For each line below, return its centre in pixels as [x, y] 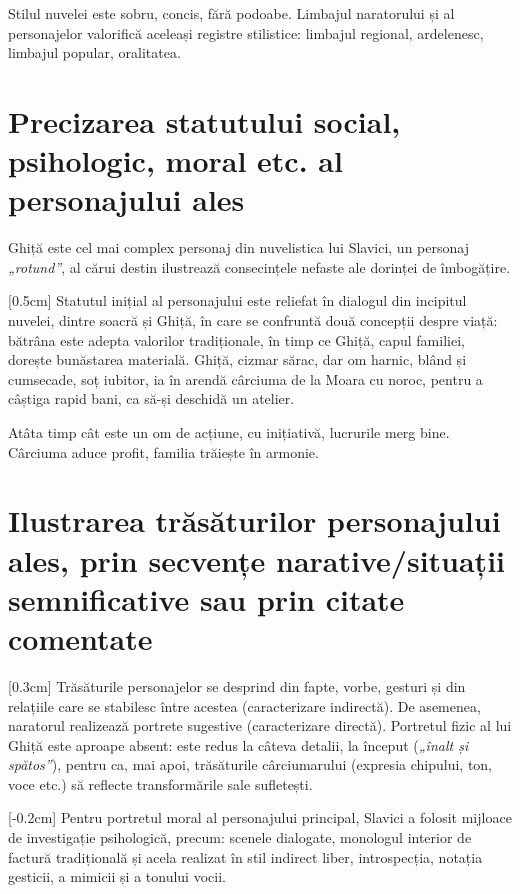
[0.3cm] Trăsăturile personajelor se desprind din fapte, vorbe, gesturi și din [237, 685]
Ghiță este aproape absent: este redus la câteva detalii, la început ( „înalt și [238, 744]
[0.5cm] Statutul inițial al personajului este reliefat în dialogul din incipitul [237, 300]
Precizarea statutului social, [204, 120]
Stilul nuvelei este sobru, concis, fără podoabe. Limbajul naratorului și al [231, 13]
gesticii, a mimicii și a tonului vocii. [117, 876]
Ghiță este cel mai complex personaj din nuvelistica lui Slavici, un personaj [238, 247]
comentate [80, 637]
